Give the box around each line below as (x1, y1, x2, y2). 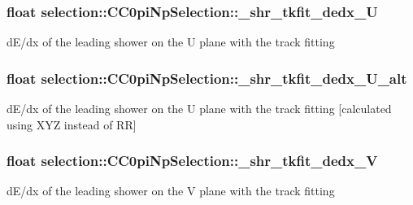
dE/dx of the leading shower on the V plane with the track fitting (7, 182, 335, 199)
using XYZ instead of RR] (7, 116, 137, 133)
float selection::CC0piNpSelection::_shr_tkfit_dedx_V (7, 150, 378, 171)
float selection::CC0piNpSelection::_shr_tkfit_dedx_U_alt (7, 68, 407, 88)
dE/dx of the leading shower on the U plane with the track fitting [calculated (7, 100, 392, 117)
